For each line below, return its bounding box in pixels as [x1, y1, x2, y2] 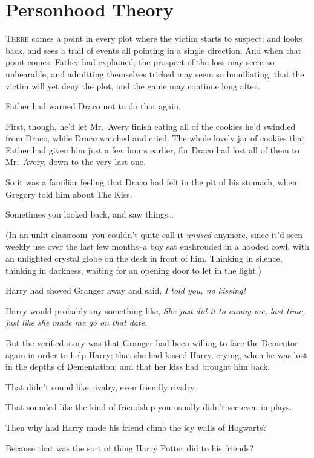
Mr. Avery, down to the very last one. [5, 155, 146, 168]
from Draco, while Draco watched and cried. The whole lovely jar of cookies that [5, 132, 305, 144]
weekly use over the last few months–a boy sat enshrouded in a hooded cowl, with [5, 240, 310, 253]
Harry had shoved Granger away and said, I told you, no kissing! [5, 284, 246, 297]
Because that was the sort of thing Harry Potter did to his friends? [5, 441, 254, 454]
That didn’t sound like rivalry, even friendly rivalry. [5, 380, 197, 393]
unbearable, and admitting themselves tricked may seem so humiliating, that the [5, 67, 304, 80]
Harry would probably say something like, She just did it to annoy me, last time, [5, 304, 306, 317]
